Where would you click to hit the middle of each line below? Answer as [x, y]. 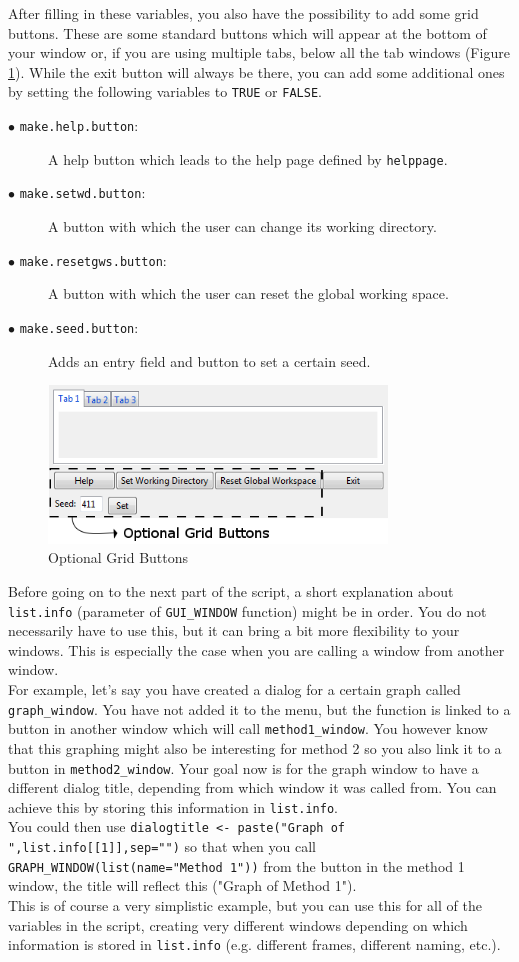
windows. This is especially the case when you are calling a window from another [256, 649]
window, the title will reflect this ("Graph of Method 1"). [182, 885]
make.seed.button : [79, 326]
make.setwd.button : [82, 192]
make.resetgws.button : [93, 259]
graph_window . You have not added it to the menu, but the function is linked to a [259, 708]
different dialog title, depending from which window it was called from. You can [252, 787]
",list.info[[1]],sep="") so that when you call [162, 846]
